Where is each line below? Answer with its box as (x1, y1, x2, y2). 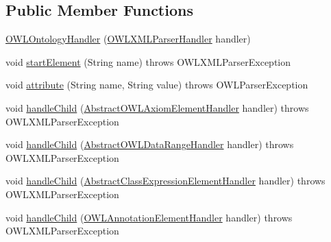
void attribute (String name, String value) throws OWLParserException (5, 77, 308, 92)
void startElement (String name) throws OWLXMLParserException (5, 54, 291, 69)
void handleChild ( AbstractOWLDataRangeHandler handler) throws (5, 137, 294, 152)
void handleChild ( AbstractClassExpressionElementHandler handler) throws (5, 173, 326, 188)
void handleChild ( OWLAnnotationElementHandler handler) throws (5, 210, 293, 224)
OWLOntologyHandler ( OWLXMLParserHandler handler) (5, 32, 251, 46)
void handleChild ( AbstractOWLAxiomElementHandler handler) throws (5, 100, 309, 114)
